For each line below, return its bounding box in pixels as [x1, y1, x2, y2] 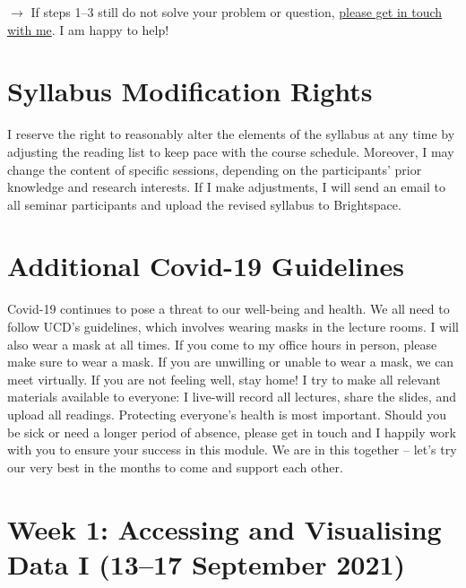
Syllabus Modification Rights [7, 73, 373, 109]
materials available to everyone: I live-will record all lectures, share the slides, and [7, 387, 457, 406]
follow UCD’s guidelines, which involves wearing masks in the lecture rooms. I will [7, 317, 459, 335]
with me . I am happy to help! [7, 20, 169, 39]
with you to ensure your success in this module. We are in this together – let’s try [7, 440, 457, 459]
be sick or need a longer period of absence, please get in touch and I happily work [7, 422, 456, 441]
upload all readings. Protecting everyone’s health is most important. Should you [7, 404, 446, 423]
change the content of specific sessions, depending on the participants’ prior [7, 160, 422, 178]
